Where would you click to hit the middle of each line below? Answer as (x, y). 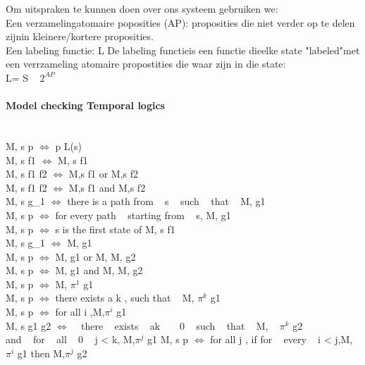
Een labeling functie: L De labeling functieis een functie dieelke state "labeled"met (183, 50)
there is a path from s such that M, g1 (166, 201)
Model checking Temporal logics (85, 105)
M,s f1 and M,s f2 (107, 187)
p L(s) (69, 146)
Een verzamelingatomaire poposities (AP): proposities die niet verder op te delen (180, 22)
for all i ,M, (80, 312)
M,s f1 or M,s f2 (104, 174)
